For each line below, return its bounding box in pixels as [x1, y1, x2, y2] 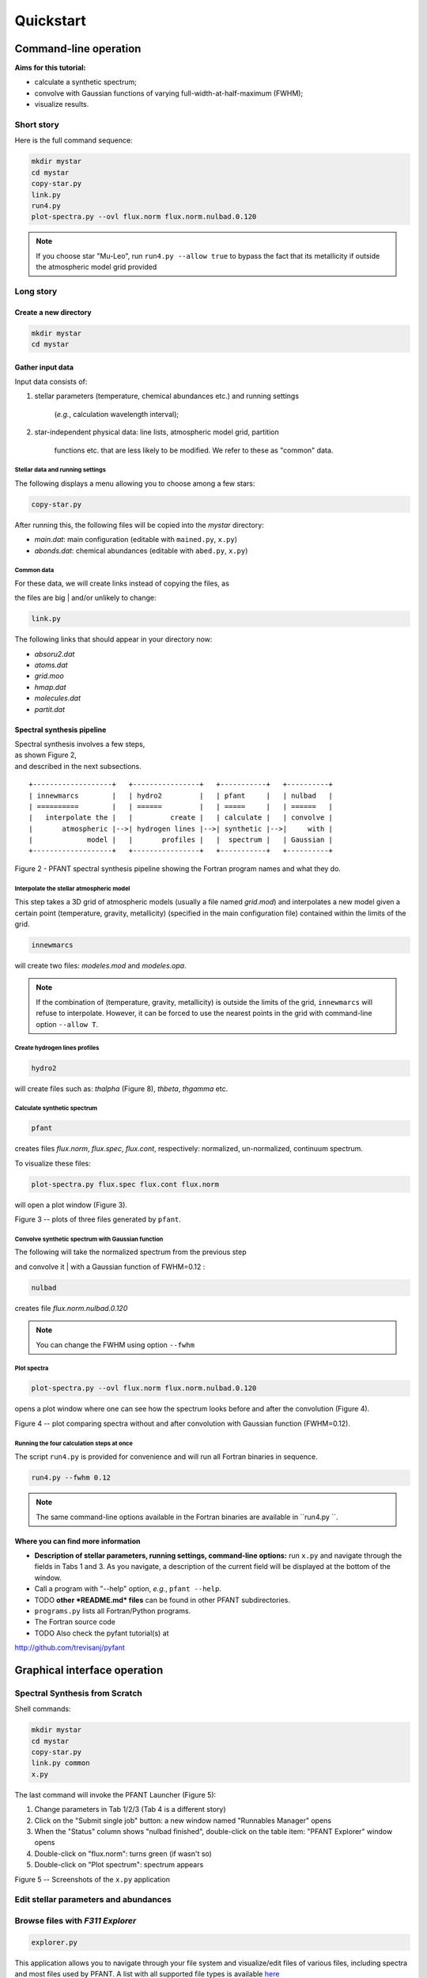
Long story [14, 286, 58, 297]
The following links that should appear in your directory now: [14, 635, 213, 644]
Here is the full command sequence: [14, 135, 134, 146]
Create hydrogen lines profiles [14, 1044, 100, 1052]
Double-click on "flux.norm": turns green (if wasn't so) [34, 1848, 213, 1859]
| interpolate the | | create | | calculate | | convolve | [28, 813, 334, 822]
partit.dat [34, 704, 66, 714]
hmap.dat [34, 682, 66, 692]
